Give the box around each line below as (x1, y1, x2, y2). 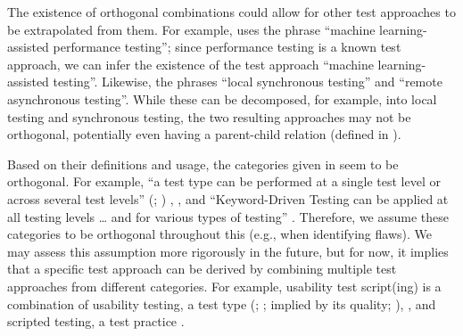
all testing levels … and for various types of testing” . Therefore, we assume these (7, 207, 450, 225)
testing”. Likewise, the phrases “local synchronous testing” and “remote (53, 72, 442, 91)
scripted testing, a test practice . (7, 312, 185, 331)
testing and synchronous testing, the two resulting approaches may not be (7, 107, 411, 126)
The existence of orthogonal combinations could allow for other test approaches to (7, 3, 456, 20)
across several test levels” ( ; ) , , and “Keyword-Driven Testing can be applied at (7, 189, 449, 208)
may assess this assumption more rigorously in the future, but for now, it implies (7, 242, 449, 260)
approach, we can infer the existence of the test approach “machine (7, 54, 374, 73)
